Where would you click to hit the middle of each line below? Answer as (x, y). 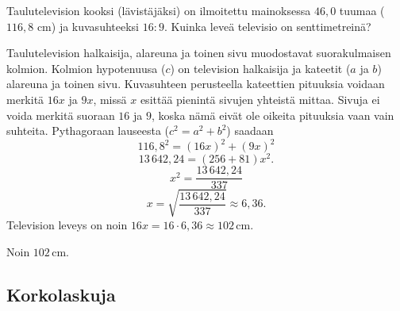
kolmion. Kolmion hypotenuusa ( (86, 68)
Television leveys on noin (67, 224)
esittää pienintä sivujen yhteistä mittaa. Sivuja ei (260, 99)
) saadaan (250, 131)
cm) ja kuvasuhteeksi (88, 26)
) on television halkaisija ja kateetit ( (260, 68)
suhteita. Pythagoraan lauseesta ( (88, 131)
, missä (110, 99)
